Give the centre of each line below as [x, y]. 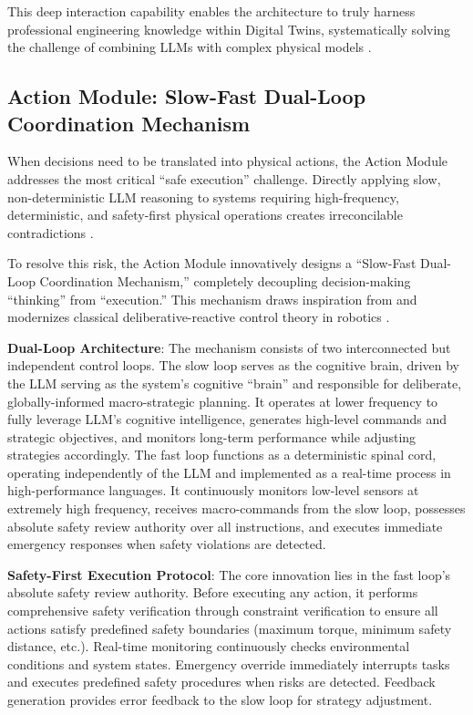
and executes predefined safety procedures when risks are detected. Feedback [221, 682]
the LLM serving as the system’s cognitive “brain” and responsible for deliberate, [235, 383]
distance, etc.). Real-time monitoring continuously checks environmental [209, 646]
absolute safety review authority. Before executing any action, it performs [213, 592]
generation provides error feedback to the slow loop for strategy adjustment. [220, 699]
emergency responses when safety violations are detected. [167, 544]
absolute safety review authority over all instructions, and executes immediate [225, 526]
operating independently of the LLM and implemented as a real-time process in [229, 472]
